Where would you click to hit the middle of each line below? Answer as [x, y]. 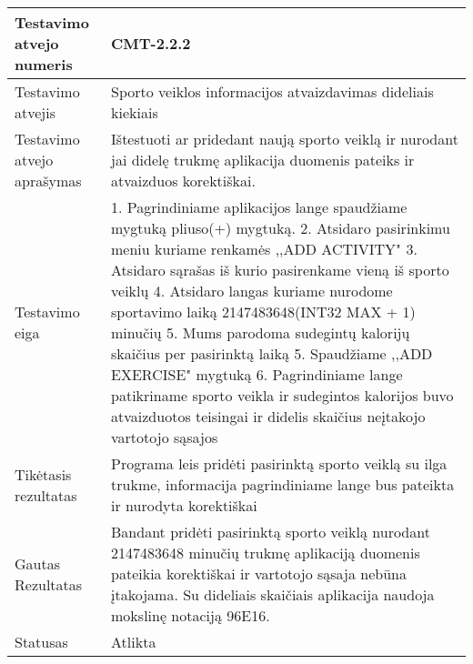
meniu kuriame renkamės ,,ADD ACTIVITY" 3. [264, 249]
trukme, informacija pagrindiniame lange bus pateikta [283, 484]
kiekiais [135, 112]
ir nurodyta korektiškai [184, 505]
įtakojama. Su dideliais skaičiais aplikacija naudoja [273, 594]
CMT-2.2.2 [151, 43]
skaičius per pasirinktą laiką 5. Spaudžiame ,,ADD [272, 353]
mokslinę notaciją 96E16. [191, 615]
